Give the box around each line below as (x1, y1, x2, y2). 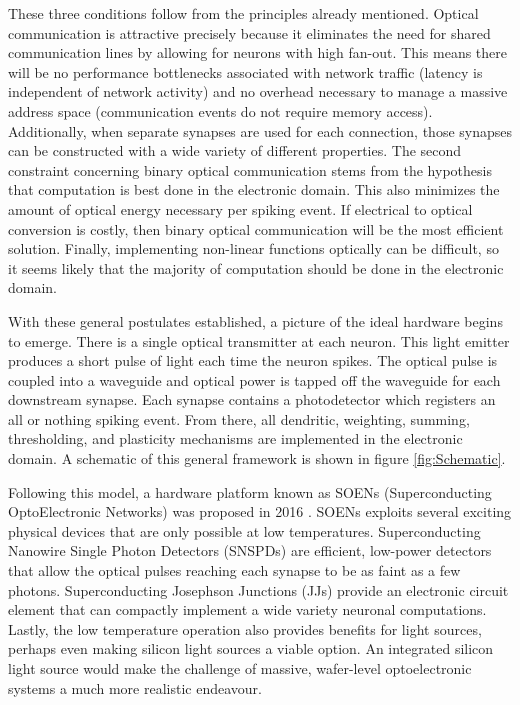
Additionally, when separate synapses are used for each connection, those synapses (8, 120, 513, 141)
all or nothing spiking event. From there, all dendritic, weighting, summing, (8, 408, 470, 429)
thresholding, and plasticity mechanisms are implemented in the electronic (8, 428, 463, 449)
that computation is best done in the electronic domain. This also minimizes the (8, 179, 500, 200)
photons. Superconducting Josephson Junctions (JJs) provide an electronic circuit (8, 579, 509, 600)
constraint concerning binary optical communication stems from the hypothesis (8, 159, 492, 180)
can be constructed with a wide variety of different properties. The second (8, 140, 462, 161)
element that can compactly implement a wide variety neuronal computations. (8, 599, 487, 620)
